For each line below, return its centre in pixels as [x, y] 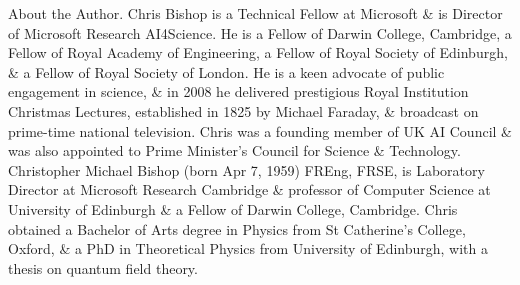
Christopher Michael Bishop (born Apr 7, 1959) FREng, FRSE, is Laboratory [246, 169]
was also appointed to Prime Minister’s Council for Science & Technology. [234, 150]
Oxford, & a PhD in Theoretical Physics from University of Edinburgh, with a [248, 248]
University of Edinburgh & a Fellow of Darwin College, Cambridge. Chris [233, 208]
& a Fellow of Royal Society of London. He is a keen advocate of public [226, 71]
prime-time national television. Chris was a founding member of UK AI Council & [260, 130]
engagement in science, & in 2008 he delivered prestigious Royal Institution [238, 91]
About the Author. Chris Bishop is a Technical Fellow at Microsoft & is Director [255, 13]
